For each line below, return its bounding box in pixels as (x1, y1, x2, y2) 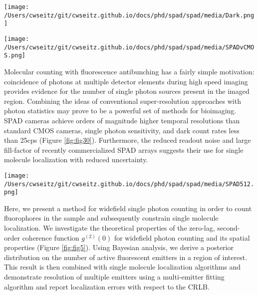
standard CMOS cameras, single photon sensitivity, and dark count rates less (4, 125, 240, 135)
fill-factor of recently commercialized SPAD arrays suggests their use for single (4, 144, 244, 155)
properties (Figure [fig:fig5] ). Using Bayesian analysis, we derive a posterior (4, 242, 234, 253)
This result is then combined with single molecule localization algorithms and (4, 262, 241, 272)
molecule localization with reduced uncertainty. (4, 154, 148, 165)
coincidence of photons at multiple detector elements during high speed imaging (4, 76, 248, 86)
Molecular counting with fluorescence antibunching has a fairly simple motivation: (4, 66, 255, 76)
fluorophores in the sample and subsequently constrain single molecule (4, 213, 219, 223)
